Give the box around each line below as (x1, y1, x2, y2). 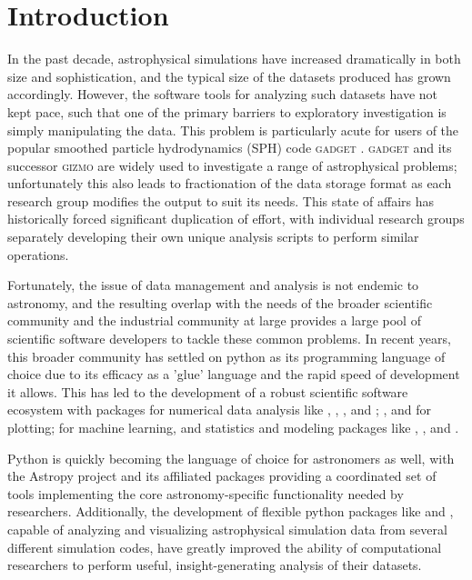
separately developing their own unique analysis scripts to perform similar (7, 227, 419, 246)
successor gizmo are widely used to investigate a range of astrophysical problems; (7, 155, 457, 175)
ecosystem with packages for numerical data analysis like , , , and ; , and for (7, 400, 432, 419)
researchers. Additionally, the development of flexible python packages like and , (7, 502, 454, 521)
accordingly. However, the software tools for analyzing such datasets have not (7, 85, 438, 104)
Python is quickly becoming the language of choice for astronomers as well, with (7, 448, 455, 467)
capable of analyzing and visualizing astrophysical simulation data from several (7, 519, 447, 538)
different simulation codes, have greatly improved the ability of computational (7, 537, 442, 556)
